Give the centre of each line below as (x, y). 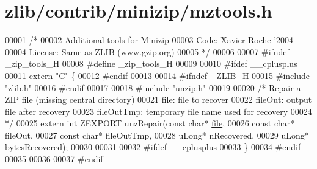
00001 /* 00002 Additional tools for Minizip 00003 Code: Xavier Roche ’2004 (149, 40)
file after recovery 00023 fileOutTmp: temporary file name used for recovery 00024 (158, 111)
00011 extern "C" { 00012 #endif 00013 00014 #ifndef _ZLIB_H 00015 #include (158, 75)
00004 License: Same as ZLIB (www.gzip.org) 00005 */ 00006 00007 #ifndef (147, 51)
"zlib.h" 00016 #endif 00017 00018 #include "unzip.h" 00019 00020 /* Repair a (153, 87)
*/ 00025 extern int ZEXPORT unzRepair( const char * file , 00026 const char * (150, 123)
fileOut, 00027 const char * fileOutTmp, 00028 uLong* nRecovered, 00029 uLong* (157, 135)
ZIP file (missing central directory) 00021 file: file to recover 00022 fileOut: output (158, 99)
